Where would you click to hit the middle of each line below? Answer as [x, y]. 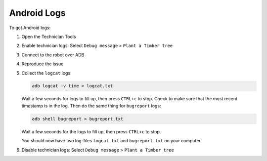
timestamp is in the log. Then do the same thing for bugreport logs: [91, 106]
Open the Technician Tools [49, 37]
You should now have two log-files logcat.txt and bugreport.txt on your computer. [112, 141]
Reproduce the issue [43, 64]
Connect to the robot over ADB [53, 55]
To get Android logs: [30, 28]
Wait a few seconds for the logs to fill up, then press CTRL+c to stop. [91, 131]
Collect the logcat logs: [46, 73]
